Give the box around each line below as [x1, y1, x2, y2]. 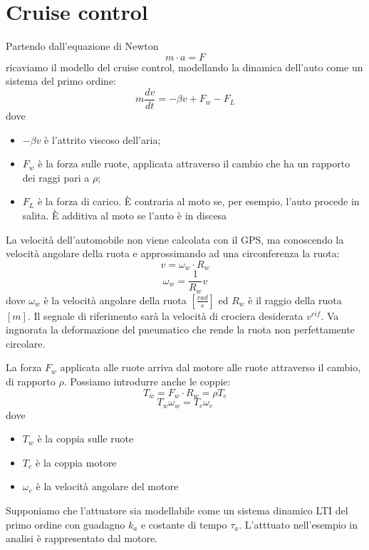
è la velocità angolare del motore [36, 479, 179, 494]
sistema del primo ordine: [6, 73, 117, 88]
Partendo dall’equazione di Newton [6, 38, 159, 53]
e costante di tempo [140, 517, 227, 531]
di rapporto [6, 374, 56, 389]
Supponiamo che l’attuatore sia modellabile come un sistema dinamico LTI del [6, 502, 348, 517]
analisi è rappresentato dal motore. [6, 531, 157, 546]
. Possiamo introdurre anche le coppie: [63, 374, 231, 389]
